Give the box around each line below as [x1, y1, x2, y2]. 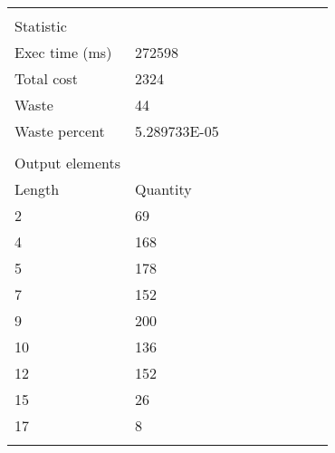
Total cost [14, 68, 78, 89]
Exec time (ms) [14, 42, 112, 63]
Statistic [14, 15, 67, 36]
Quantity [134, 178, 192, 199]
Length [14, 178, 60, 199]
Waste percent [14, 120, 105, 141]
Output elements [14, 152, 120, 173]
